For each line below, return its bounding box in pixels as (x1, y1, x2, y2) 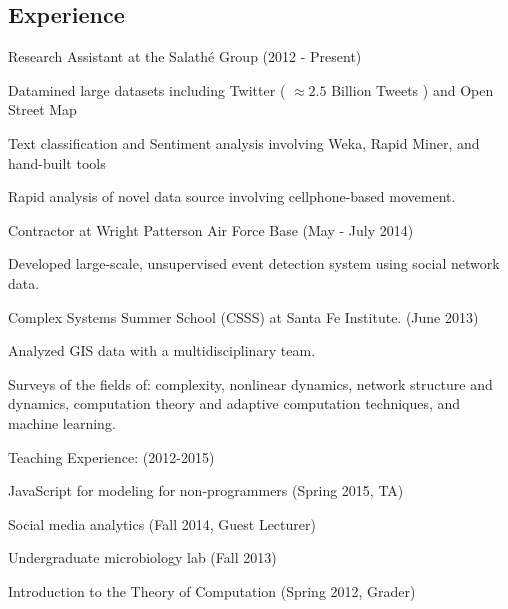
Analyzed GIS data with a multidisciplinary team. (8, 340, 316, 361)
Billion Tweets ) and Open (331, 79, 494, 100)
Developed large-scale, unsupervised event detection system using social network (8, 253, 500, 274)
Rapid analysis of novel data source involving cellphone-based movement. (8, 186, 456, 207)
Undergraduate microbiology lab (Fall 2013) (8, 547, 277, 568)
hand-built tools (8, 152, 106, 173)
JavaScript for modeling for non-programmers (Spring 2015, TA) (8, 480, 404, 501)
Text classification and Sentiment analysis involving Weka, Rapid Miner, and (8, 132, 480, 153)
